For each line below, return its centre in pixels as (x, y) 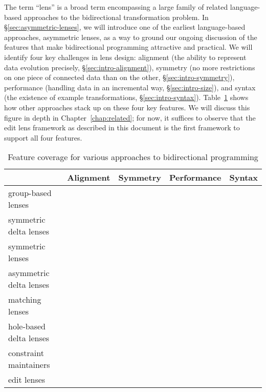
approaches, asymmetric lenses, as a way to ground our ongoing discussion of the (131, 37)
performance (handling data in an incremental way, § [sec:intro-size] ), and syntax (130, 87)
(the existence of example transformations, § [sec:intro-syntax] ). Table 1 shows (126, 97)
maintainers (29, 365)
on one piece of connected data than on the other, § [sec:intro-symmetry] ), (119, 77)
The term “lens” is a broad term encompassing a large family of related (116, 7)
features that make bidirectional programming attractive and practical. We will (128, 47)
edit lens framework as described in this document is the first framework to (122, 128)
